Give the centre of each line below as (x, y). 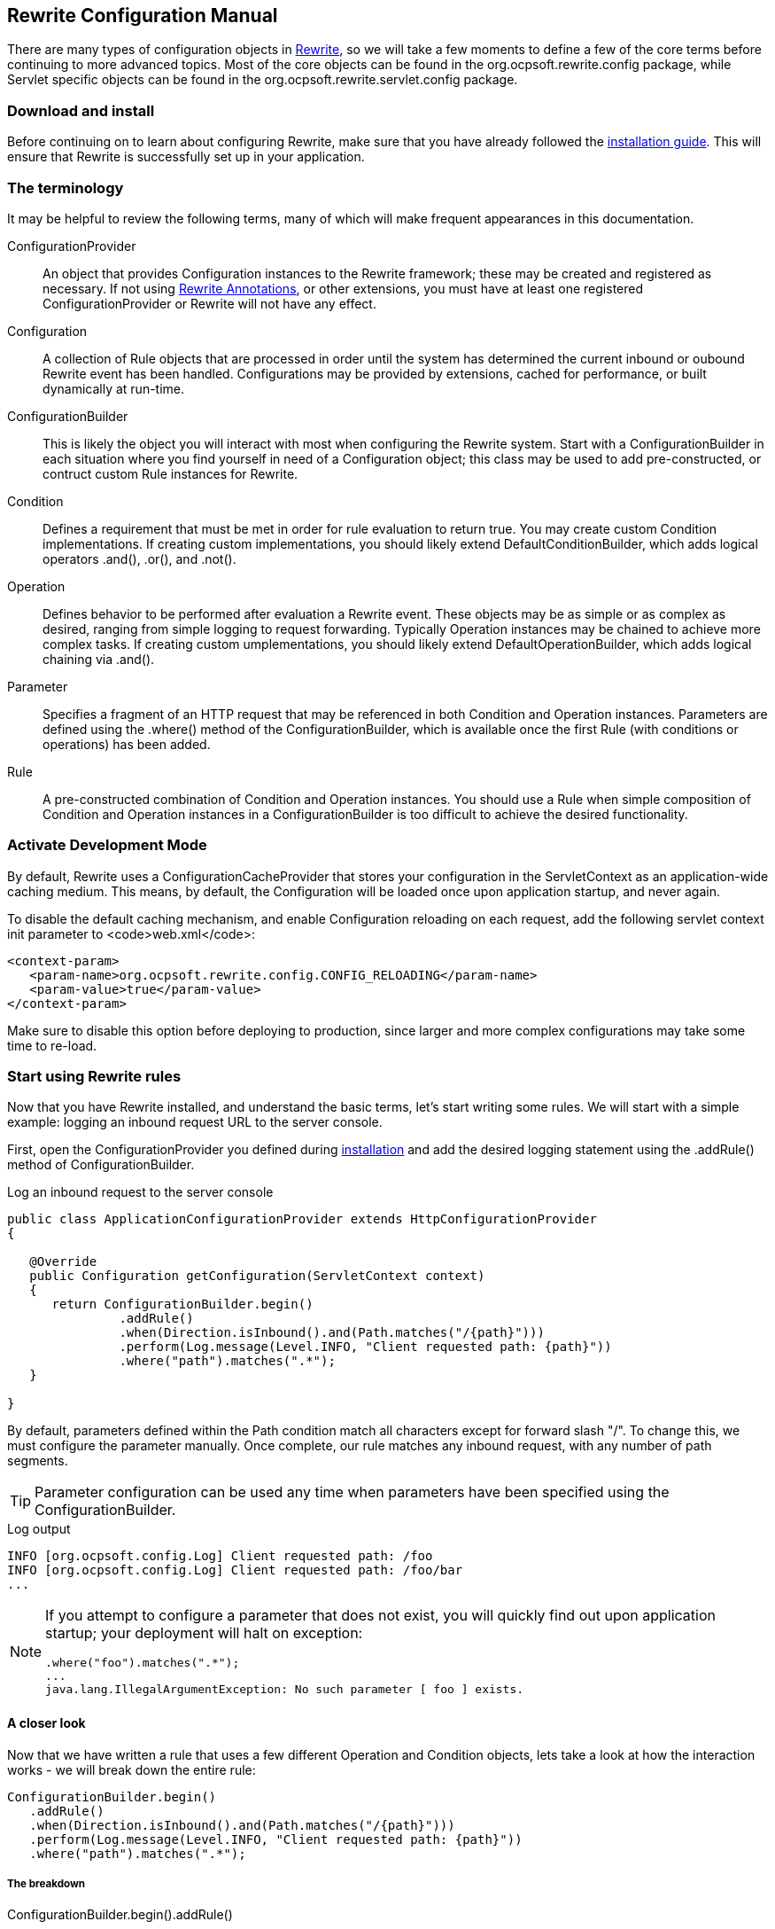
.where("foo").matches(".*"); (143, 1663)
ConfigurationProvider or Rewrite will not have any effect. (209, 303)
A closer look (46, 1723)
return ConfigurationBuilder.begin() (182, 1304)
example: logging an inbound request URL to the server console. (195, 1122)
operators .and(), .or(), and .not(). (139, 558)
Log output (39, 1529)
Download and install (81, 110)
